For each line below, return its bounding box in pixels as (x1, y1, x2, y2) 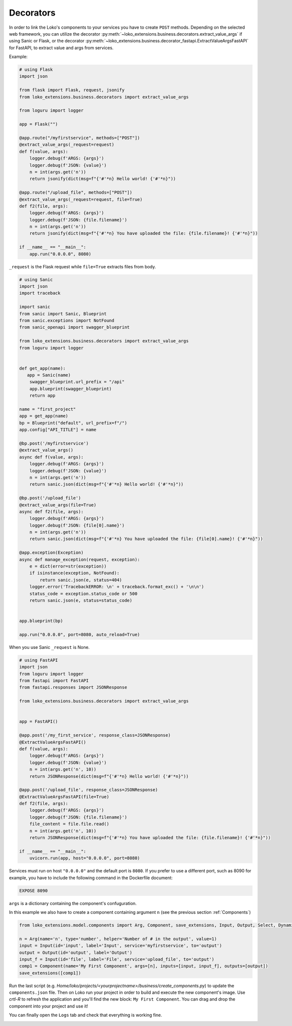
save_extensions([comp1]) (19, 970, 81, 976)
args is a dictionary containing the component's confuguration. (9, 900, 137, 906)
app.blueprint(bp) (19, 618, 63, 624)
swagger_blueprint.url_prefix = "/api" (29, 379, 125, 385)
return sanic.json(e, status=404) (39, 577, 122, 583)
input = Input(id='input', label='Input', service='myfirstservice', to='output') (19, 943, 222, 948)
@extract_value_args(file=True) (19, 502, 97, 507)
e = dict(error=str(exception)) (29, 563, 107, 569)
